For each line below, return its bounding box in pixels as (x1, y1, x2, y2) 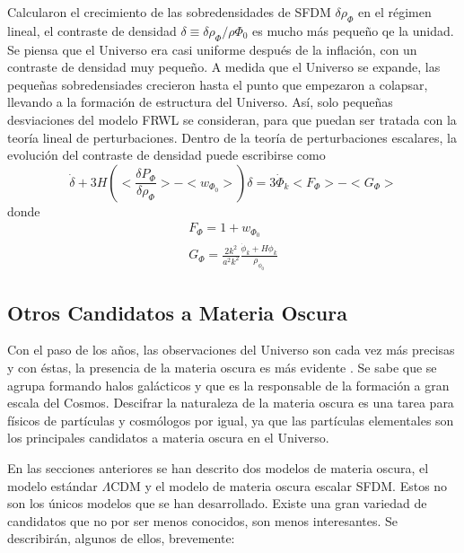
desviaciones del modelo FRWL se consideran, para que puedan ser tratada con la (7, 110, 457, 128)
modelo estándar (7, 476, 98, 495)
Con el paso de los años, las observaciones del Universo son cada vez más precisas (7, 340, 455, 359)
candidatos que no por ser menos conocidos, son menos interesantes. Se (7, 511, 398, 530)
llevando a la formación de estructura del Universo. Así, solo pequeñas (7, 92, 393, 111)
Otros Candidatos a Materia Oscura (7, 298, 347, 326)
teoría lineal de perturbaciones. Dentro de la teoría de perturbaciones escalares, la (7, 127, 457, 146)
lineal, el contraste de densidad (7, 21, 177, 39)
